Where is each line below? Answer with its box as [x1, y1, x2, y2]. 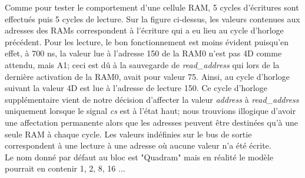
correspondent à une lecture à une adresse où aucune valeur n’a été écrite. [5, 139, 271, 152]
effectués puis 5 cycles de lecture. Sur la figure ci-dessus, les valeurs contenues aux [5, 12, 300, 25]
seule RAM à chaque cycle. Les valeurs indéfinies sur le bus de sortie [5, 127, 252, 140]
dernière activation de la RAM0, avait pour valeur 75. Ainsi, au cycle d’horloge [5, 70, 290, 82]
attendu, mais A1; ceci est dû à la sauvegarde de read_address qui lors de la [5, 58, 280, 70]
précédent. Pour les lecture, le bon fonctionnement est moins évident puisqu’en [5, 35, 289, 48]
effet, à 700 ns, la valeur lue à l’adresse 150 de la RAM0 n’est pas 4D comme [5, 47, 282, 59]
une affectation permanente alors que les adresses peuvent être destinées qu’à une [5, 116, 299, 128]
